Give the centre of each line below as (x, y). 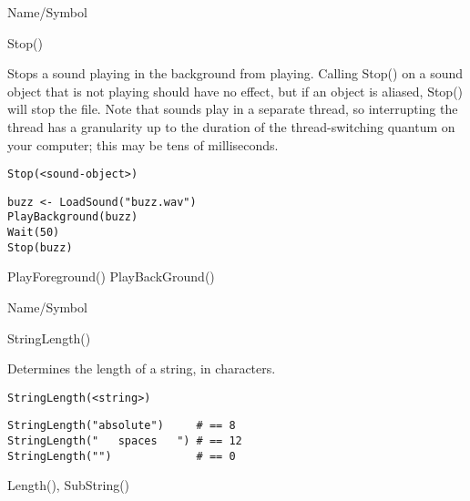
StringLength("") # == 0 (122, 456)
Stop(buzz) (40, 247)
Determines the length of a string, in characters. (142, 368)
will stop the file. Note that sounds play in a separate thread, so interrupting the (233, 109)
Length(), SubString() (69, 485)
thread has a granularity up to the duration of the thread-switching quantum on (231, 126)
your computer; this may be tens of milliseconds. (143, 144)
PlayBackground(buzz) (73, 217)
